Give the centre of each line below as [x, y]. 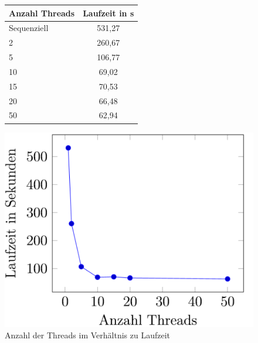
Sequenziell [29, 28]
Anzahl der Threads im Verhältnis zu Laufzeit [88, 335]
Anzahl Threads [42, 13]
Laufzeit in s [108, 13]
